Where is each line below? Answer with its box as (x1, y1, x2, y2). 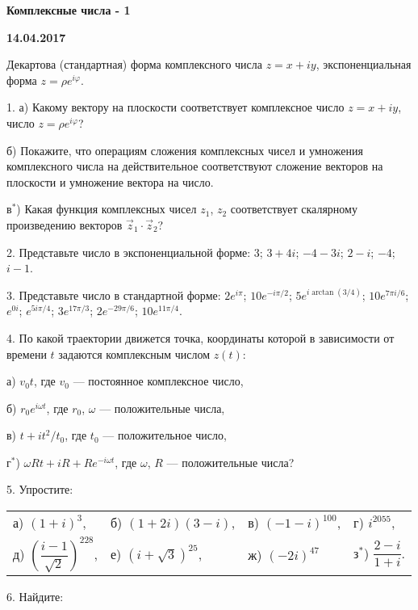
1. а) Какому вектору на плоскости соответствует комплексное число (6, 99, 345, 116)
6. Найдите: (6, 588, 64, 605)
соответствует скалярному (230, 200, 357, 217)
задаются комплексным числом (58, 345, 211, 362)
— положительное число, (102, 427, 227, 444)
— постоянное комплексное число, (73, 372, 244, 389)
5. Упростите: (6, 481, 73, 498)
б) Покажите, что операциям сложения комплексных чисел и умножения (6, 141, 363, 158)
